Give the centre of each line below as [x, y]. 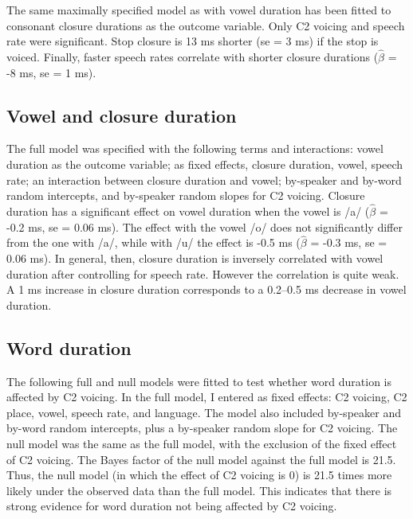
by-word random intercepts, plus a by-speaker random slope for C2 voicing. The [202, 428]
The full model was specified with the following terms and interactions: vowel [195, 148]
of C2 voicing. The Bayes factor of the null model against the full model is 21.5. [201, 459]
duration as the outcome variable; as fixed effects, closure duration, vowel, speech [205, 164]
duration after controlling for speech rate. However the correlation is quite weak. [203, 273]
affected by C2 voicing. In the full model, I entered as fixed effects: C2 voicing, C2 [207, 397]
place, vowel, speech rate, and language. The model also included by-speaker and [204, 412]
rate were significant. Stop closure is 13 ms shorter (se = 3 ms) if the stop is [193, 41]
